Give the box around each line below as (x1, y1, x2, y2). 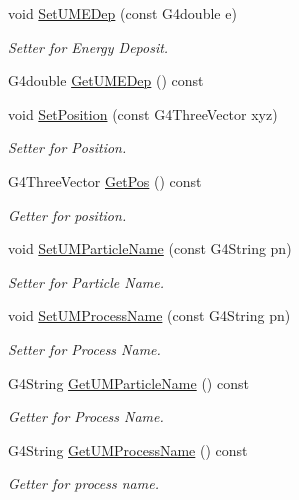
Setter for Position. (8, 137, 127, 158)
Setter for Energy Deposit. (8, 36, 169, 57)
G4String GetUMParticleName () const (8, 372, 249, 393)
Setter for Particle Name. (8, 271, 165, 292)
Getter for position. (8, 204, 127, 225)
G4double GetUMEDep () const (8, 70, 204, 91)
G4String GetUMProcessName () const (8, 439, 248, 460)
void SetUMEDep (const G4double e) (8, 3, 237, 23)
